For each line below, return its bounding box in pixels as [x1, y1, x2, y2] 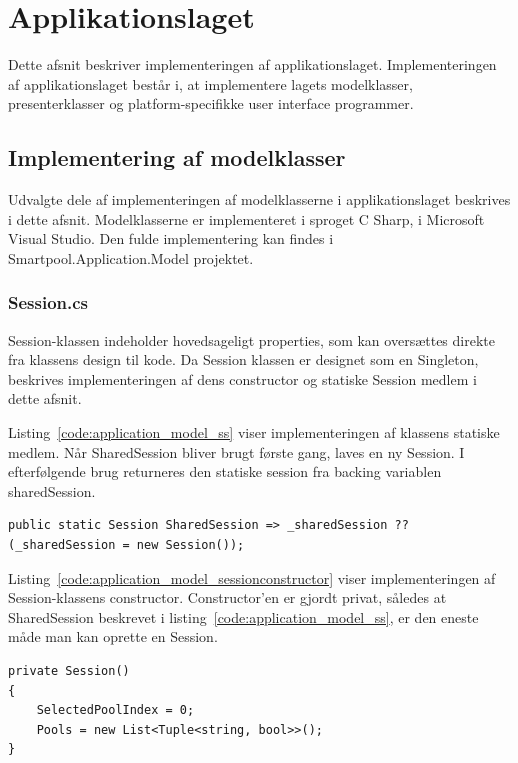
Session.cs [8, 290, 89, 315]
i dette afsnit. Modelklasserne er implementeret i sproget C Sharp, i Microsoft [8, 208, 485, 229]
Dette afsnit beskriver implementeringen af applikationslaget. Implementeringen [8, 54, 497, 75]
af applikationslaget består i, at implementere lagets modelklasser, [8, 73, 413, 94]
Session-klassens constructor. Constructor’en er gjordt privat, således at [8, 587, 447, 608]
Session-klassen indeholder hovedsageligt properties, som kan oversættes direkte [8, 329, 495, 350]
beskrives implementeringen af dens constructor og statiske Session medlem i [8, 368, 477, 389]
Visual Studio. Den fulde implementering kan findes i [8, 228, 334, 249]
